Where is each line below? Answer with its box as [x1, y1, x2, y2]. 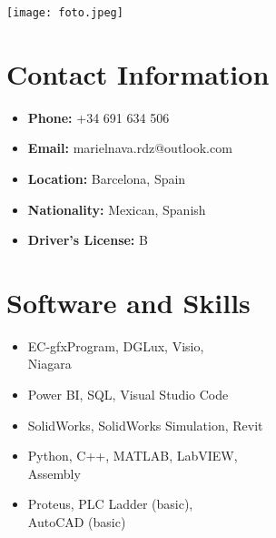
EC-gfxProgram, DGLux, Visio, [27, 336, 204, 355]
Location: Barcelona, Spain [27, 168, 186, 188]
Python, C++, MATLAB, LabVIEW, [27, 446, 238, 465]
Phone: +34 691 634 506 [27, 107, 170, 127]
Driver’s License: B [27, 230, 148, 249]
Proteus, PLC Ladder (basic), [27, 494, 193, 513]
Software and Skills [6, 283, 251, 320]
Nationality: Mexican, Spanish [27, 199, 206, 218]
